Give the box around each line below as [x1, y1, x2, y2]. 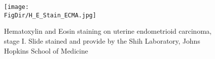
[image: [4, 3, 29, 10]
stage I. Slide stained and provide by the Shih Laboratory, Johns [4, 35, 200, 46]
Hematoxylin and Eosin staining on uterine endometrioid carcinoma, [4, 26, 212, 36]
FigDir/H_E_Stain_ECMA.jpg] [4, 11, 97, 19]
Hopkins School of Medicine [4, 45, 88, 56]
